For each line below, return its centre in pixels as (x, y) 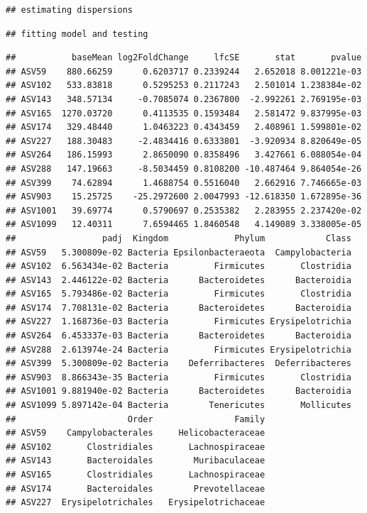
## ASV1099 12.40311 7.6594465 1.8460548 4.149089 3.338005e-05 (184, 225)
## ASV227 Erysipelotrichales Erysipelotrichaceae (136, 503)
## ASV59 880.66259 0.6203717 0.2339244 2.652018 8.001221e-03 (184, 71)
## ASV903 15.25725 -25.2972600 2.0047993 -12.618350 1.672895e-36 (184, 197)
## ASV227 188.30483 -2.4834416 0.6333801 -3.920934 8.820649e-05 (184, 141)
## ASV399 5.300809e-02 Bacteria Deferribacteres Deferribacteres (179, 364)
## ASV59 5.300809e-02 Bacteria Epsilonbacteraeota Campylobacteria (179, 252)
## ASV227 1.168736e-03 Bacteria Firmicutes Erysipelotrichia (179, 322)
